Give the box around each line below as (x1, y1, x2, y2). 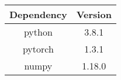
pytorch (22, 42, 54, 55)
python (23, 25, 53, 39)
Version (76, 8, 112, 21)
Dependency (9, 8, 67, 21)
